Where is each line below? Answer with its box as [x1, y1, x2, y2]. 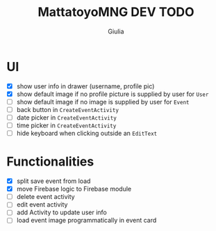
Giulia [108, 27, 124, 35]
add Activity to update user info [16, 208, 107, 216]
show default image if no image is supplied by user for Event [16, 97, 190, 106]
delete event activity [16, 193, 75, 201]
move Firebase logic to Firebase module [16, 185, 132, 193]
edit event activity [16, 200, 68, 209]
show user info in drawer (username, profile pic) [16, 81, 155, 90]
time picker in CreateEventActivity [16, 121, 117, 129]
